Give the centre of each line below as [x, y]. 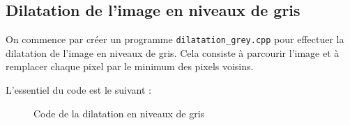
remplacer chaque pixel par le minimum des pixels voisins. [130, 66]
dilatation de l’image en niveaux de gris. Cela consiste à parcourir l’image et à [173, 52]
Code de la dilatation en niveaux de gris [119, 113]
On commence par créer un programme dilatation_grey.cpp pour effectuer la [175, 39]
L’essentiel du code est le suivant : [78, 90]
